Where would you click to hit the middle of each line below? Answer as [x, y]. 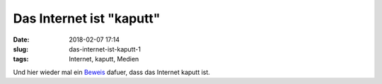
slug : [21, 49]
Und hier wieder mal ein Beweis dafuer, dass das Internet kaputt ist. [111, 72]
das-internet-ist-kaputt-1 [105, 49]
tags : [21, 59]
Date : [21, 40]
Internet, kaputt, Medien [104, 59]
